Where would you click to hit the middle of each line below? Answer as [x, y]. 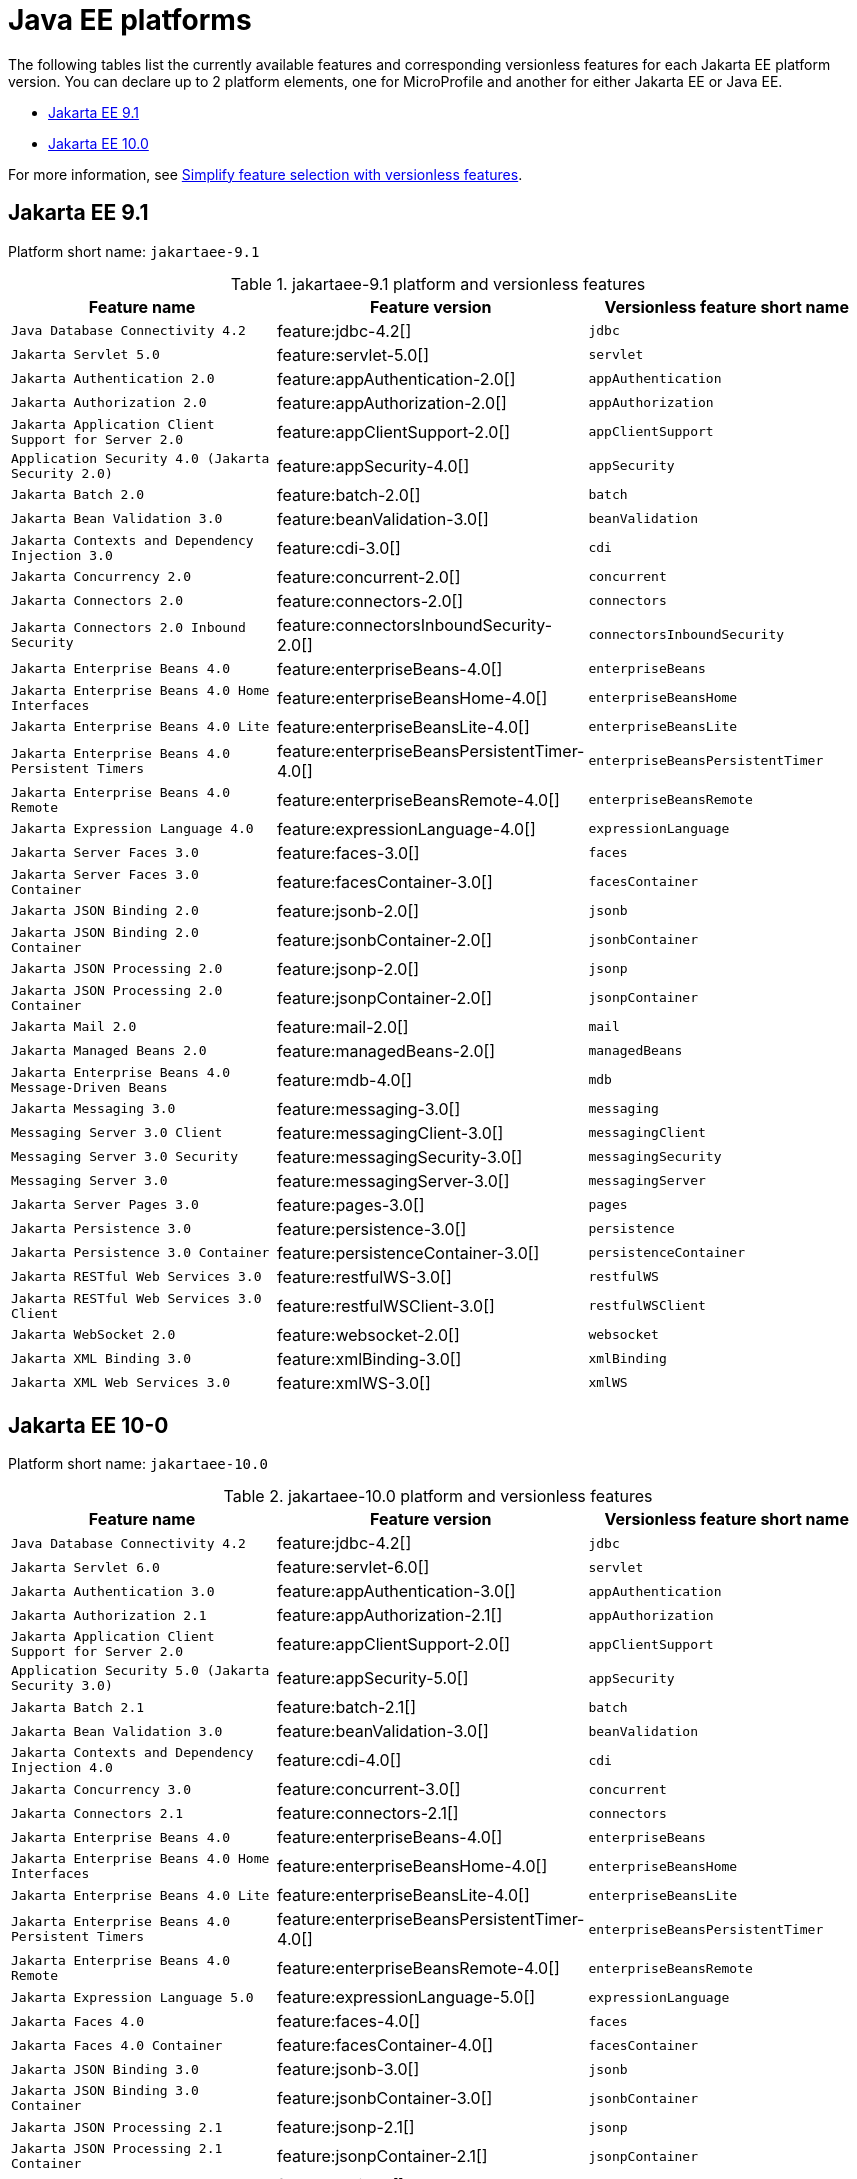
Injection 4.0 [62, 1768]
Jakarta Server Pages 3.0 [105, 1205]
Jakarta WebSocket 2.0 [93, 1335]
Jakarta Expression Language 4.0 [132, 829]
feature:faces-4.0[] [349, 2021]
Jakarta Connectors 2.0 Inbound [128, 627]
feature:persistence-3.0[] [372, 1228]
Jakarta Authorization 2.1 [109, 1615]
